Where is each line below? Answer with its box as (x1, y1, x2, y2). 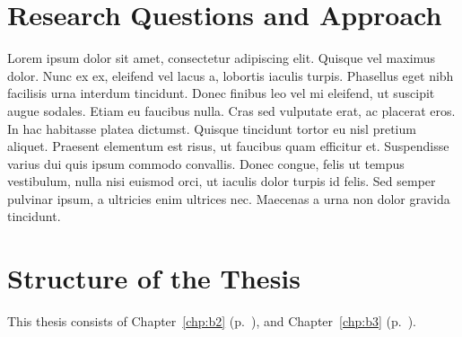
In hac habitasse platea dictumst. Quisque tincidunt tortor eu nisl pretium (7, 119, 416, 137)
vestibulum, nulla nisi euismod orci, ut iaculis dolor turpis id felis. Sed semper (7, 172, 436, 191)
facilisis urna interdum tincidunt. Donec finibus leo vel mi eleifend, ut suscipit (7, 84, 435, 102)
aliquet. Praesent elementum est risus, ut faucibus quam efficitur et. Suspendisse (7, 137, 449, 155)
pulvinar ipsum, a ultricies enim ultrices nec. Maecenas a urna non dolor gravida (7, 189, 450, 208)
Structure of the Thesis (7, 260, 301, 297)
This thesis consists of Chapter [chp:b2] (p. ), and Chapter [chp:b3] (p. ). (7, 312, 417, 331)
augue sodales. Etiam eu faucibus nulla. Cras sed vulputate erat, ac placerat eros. (7, 101, 456, 120)
